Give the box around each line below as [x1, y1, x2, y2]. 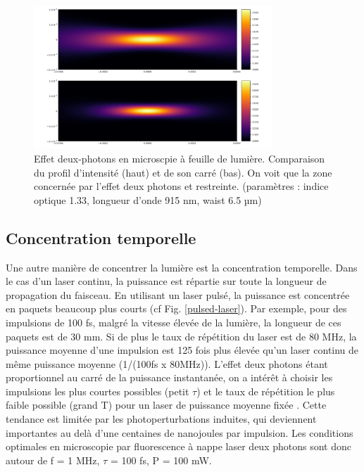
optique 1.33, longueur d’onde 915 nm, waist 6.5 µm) [34, 192, 262, 207]
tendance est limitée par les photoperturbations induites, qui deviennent [6, 412, 317, 426]
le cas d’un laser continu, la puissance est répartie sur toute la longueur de [6, 274, 327, 288]
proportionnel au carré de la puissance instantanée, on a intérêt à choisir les [6, 370, 333, 385]
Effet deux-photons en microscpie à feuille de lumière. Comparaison [34, 151, 325, 165]
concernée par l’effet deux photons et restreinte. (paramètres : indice [34, 179, 329, 193]
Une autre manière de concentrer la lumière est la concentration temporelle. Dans [6, 260, 358, 274]
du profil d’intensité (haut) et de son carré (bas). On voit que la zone [34, 165, 332, 179]
